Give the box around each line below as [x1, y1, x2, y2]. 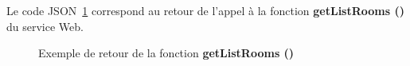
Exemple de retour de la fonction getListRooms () [38, 45, 295, 61]
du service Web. [6, 17, 84, 34]
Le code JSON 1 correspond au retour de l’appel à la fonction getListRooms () [6, 2, 404, 18]
